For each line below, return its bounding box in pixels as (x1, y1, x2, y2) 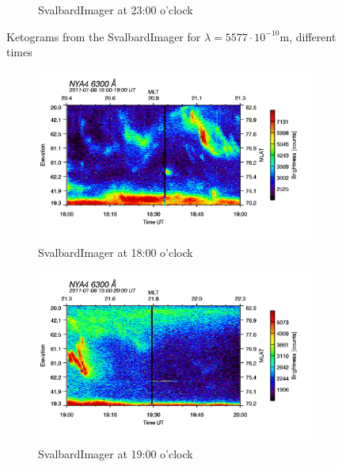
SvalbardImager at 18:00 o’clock (38, 244, 193, 261)
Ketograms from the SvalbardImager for (6, 28, 201, 44)
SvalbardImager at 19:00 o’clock (38, 445, 193, 461)
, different (289, 28, 336, 44)
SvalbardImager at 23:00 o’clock (38, 2, 193, 17)
